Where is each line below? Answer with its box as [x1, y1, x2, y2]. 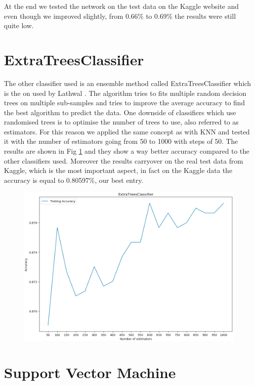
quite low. [4, 20, 34, 31]
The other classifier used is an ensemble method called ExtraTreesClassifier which [4, 78, 251, 88]
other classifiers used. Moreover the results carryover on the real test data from [4, 155, 243, 166]
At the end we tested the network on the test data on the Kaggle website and [4, 1, 239, 11]
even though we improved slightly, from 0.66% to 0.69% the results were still [4, 10, 236, 21]
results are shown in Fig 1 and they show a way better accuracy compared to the [4, 146, 250, 156]
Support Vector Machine [4, 362, 176, 382]
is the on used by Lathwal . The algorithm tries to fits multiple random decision [4, 87, 247, 98]
